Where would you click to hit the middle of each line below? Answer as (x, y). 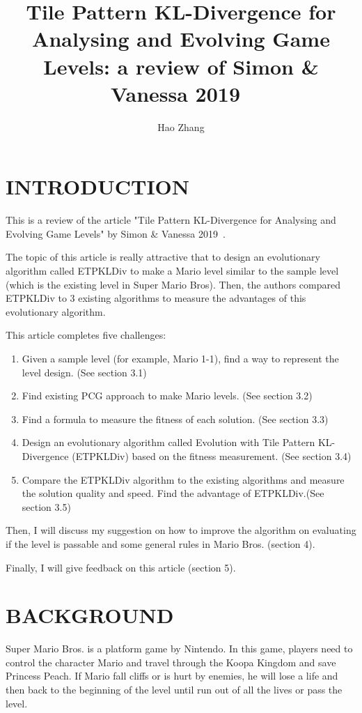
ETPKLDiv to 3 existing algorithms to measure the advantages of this (156, 298)
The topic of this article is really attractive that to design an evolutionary (163, 257)
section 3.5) (46, 506)
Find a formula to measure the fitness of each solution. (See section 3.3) (175, 419)
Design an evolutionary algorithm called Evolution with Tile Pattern (168, 442)
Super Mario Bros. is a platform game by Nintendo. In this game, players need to (179, 649)
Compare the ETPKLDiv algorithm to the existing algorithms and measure (183, 479)
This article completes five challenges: (86, 335)
